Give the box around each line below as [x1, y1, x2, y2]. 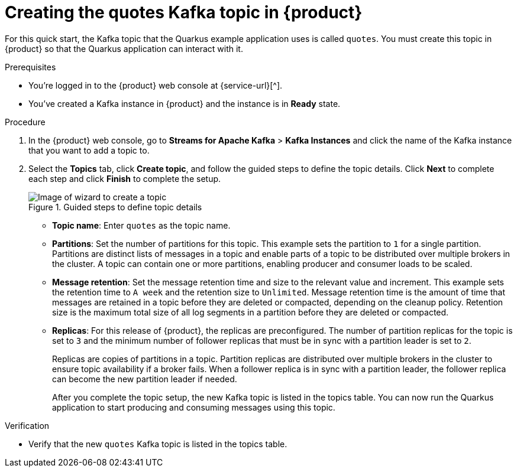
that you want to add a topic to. [28, 145, 150, 155]
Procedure [5, 116, 46, 127]
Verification [5, 420, 50, 431]
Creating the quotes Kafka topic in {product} [5, 2, 363, 22]
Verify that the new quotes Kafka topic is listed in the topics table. [28, 438, 287, 449]
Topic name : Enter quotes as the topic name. [52, 220, 231, 230]
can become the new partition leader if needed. [52, 373, 237, 384]
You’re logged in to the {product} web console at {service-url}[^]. [28, 80, 283, 90]
